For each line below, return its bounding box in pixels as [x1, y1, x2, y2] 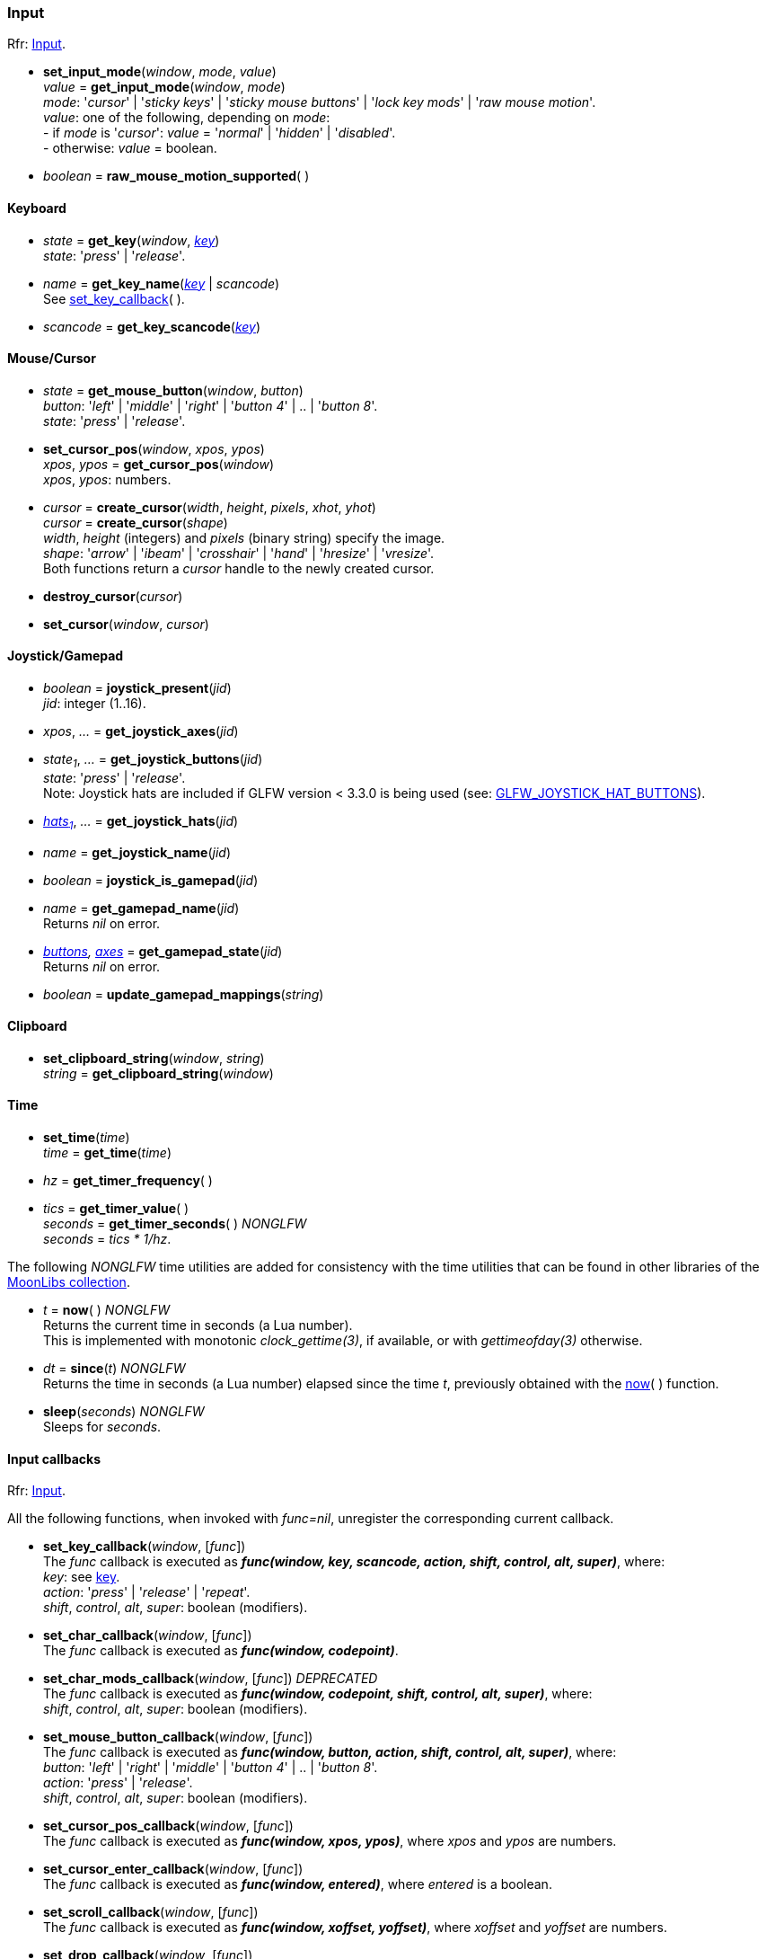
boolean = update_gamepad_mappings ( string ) [43, 986, 324, 1002]
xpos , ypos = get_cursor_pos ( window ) [43, 456, 275, 472]
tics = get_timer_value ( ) [43, 1201, 189, 1217]
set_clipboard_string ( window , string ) [43, 1050, 265, 1066]
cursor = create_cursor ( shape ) [43, 514, 228, 530]
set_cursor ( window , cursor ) [43, 616, 209, 632]
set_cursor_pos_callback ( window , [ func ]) [43, 1818, 294, 1834]
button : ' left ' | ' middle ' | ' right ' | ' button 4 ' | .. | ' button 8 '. [43, 397, 378, 413]
